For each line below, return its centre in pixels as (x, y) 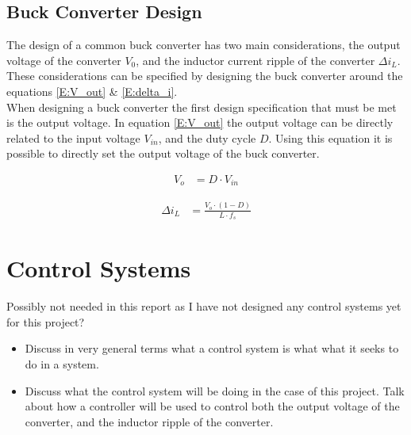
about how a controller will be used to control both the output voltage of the (212, 406)
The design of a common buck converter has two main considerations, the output (204, 45)
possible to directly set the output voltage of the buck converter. (163, 153)
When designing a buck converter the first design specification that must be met (202, 107)
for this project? (46, 321)
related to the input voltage (73, 137)
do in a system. (62, 363)
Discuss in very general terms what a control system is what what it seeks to (212, 348)
